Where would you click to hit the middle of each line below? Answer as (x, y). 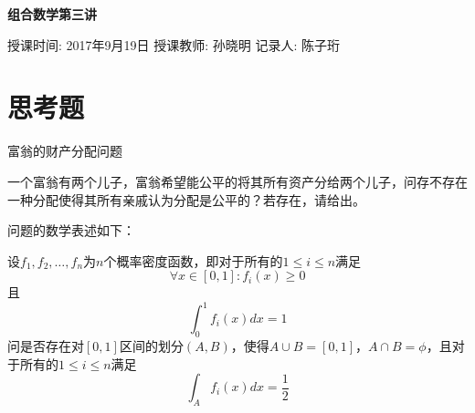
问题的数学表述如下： (71, 230)
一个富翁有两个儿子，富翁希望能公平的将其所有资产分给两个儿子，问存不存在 (237, 181)
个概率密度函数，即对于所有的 (193, 260)
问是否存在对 (46, 346)
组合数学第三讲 (52, 14)
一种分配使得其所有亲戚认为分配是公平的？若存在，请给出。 (186, 199)
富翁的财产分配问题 (65, 151)
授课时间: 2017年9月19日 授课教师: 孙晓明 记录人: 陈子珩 (174, 44)
